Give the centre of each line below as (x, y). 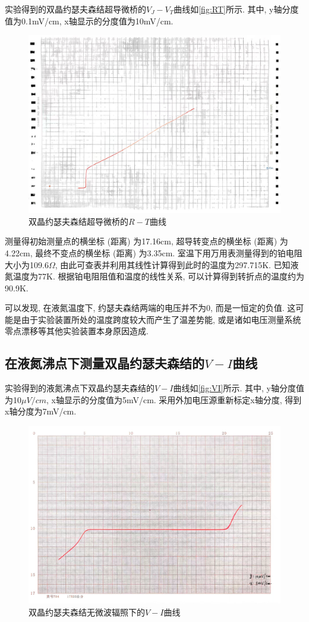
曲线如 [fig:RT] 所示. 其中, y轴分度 (236, 9)
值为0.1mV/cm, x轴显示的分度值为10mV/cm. (89, 21)
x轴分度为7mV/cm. (41, 411)
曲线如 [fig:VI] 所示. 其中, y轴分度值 (239, 388)
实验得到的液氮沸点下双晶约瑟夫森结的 (80, 388)
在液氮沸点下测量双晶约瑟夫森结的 (105, 363)
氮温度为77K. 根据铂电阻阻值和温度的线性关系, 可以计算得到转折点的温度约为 (154, 276)
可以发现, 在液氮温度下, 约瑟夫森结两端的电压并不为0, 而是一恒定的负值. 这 (150, 308)
